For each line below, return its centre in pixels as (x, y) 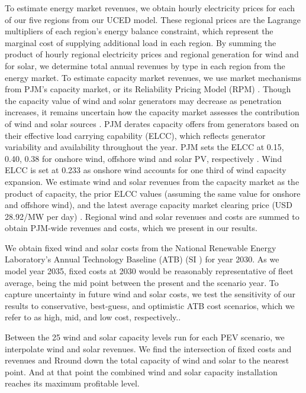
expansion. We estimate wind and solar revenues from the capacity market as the (152, 181)
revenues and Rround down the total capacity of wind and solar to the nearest (147, 360)
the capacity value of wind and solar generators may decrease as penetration (143, 100)
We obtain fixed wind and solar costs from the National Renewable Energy (141, 247)
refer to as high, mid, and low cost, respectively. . (93, 317)
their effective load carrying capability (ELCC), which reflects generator (135, 135)
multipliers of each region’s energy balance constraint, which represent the (139, 31)
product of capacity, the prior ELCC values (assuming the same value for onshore (153, 193)
